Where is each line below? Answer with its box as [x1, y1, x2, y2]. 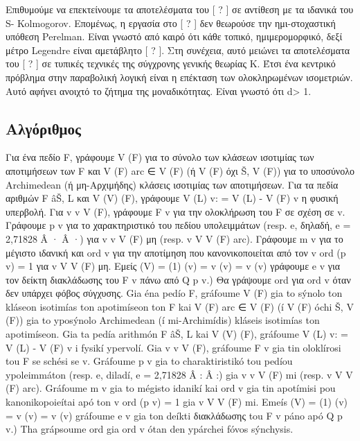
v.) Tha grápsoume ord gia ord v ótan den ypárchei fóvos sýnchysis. [6, 422, 294, 436]
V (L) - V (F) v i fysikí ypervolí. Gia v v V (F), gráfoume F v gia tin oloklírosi [6, 340, 341, 354]
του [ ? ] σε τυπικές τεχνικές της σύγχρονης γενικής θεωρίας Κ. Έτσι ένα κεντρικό [6, 56, 336, 71]
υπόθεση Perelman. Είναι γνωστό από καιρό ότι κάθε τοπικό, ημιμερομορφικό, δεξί [6, 29, 343, 44]
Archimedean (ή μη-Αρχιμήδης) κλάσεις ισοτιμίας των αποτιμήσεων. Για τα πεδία [6, 177, 339, 191]
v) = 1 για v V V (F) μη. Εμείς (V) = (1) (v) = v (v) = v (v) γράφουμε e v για [6, 259, 341, 273]
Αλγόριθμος [6, 117, 81, 139]
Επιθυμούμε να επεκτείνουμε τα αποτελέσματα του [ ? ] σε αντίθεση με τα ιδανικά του [6, 2, 354, 16]
